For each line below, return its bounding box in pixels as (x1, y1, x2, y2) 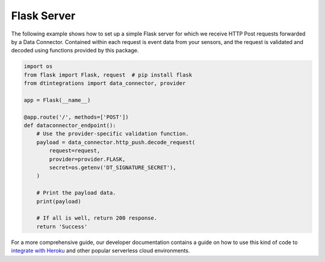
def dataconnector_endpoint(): (23, 122, 117, 129)
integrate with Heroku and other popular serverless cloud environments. (11, 247, 190, 254)
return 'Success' (36, 223, 88, 230)
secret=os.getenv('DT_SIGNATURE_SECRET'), (49, 164, 177, 171)
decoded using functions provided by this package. (11, 47, 139, 54)
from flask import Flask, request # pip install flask (23, 71, 193, 78)
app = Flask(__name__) (23, 96, 91, 104)
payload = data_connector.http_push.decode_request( (36, 139, 196, 146)
